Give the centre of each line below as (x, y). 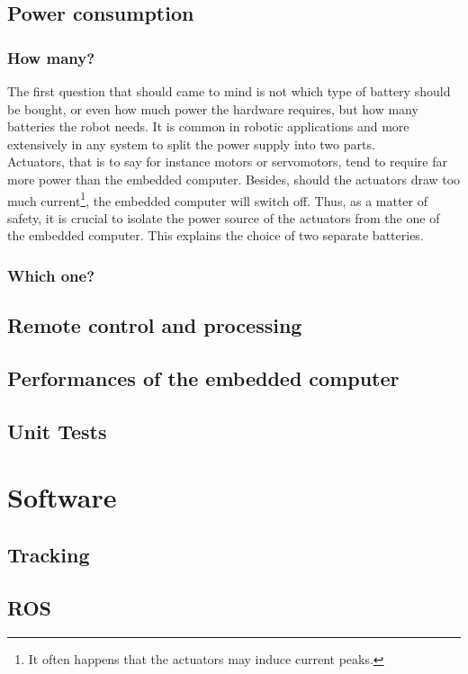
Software (62, 497)
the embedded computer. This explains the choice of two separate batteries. (216, 235)
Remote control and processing (155, 325)
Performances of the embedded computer (203, 378)
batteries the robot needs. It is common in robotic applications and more (208, 126)
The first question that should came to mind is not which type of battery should (229, 91)
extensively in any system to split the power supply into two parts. (191, 144)
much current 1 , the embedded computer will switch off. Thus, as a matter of (218, 199)
